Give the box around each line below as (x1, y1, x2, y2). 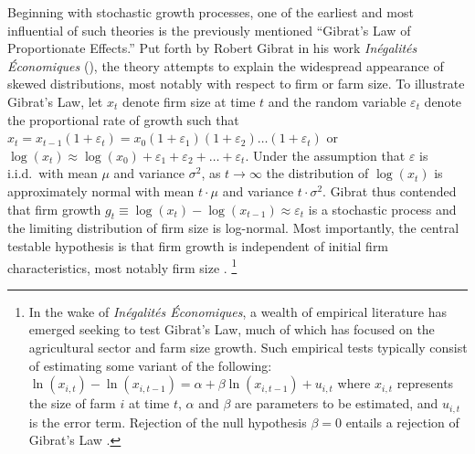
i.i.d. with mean (7, 164, 98, 183)
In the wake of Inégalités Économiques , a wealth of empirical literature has (28, 301, 447, 321)
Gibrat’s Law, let (7, 91, 103, 111)
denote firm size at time (121, 91, 256, 111)
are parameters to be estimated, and (235, 394, 438, 413)
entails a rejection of (345, 412, 459, 431)
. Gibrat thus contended (322, 181, 457, 200)
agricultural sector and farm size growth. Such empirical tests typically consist (28, 337, 468, 356)
